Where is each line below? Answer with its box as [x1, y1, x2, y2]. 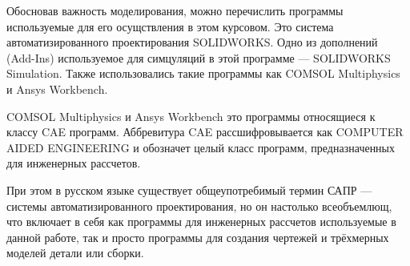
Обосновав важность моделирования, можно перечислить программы [6, 2, 344, 18]
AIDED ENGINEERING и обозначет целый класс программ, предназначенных [6, 139, 396, 155]
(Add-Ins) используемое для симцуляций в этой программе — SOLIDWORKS [6, 49, 391, 66]
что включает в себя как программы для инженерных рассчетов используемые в [6, 213, 396, 230]
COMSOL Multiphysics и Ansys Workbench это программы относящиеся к [6, 107, 376, 124]
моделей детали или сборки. [6, 244, 144, 261]
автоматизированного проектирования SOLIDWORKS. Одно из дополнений [6, 34, 378, 50]
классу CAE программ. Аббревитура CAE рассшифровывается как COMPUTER [6, 123, 404, 140]
